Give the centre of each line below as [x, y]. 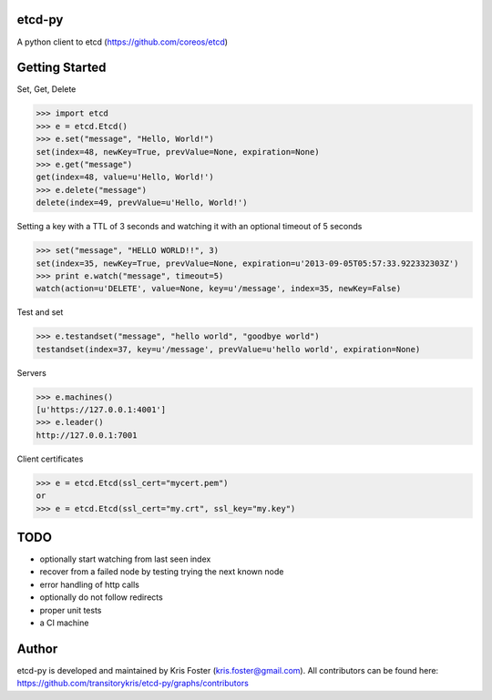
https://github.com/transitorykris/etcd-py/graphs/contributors [133, 684]
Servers [32, 372]
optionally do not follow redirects [101, 597]
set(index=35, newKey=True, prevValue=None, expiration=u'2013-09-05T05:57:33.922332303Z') [247, 263]
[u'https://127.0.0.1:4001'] [101, 410]
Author [37, 649]
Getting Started [61, 68]
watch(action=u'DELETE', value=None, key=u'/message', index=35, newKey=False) [219, 289]
